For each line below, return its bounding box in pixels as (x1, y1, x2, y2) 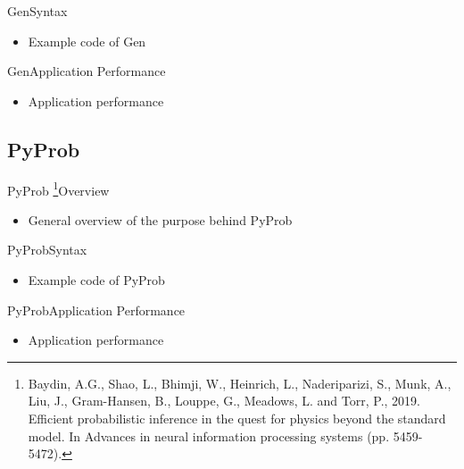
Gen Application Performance (7, 62, 166, 80)
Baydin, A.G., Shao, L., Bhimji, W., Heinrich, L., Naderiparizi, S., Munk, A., (28, 373, 452, 392)
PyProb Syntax (7, 240, 87, 259)
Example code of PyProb (28, 271, 165, 289)
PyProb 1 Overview (7, 178, 110, 199)
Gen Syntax (7, 2, 68, 20)
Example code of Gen (28, 31, 146, 50)
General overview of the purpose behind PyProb (28, 210, 293, 229)
